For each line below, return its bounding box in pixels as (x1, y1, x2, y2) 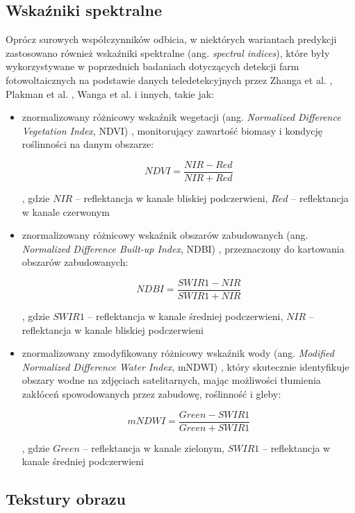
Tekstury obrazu (6, 488, 126, 510)
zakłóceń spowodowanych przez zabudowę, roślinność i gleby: (22, 387, 281, 401)
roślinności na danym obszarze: (22, 137, 154, 151)
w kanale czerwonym (22, 204, 110, 219)
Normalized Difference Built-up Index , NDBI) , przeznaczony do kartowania (22, 241, 345, 255)
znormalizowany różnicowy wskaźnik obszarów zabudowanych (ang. (22, 228, 308, 242)
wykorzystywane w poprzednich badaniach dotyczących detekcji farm (6, 59, 299, 74)
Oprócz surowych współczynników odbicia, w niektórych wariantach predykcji (6, 32, 337, 47)
